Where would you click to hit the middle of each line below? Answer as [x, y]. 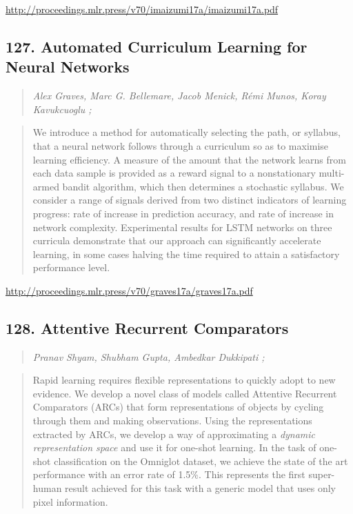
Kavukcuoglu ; [62, 109]
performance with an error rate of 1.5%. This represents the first [169, 474]
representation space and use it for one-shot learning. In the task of [174, 447]
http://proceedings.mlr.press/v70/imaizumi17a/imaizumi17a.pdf [142, 9]
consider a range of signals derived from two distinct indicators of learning [190, 200]
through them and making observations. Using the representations [172, 421]
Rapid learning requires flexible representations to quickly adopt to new [184, 380]
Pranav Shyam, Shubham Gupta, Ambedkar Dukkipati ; [149, 356]
